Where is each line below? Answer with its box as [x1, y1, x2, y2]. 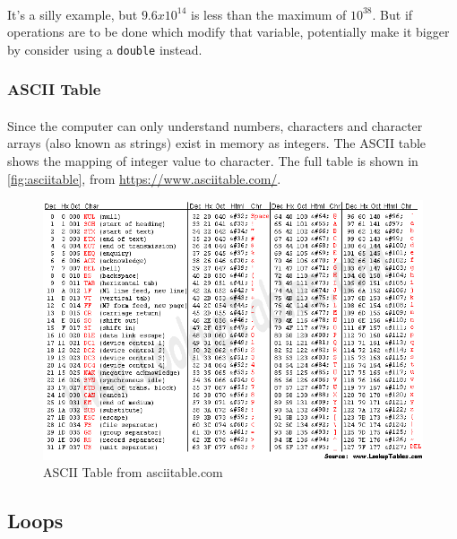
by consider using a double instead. [7, 39, 203, 58]
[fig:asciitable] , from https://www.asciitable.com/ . [7, 169, 281, 187]
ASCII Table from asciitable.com [43, 463, 223, 482]
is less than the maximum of [191, 4, 347, 23]
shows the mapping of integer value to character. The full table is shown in [7, 152, 418, 170]
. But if [372, 4, 413, 23]
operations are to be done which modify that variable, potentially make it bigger [7, 22, 450, 41]
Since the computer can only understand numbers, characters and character [7, 116, 423, 135]
